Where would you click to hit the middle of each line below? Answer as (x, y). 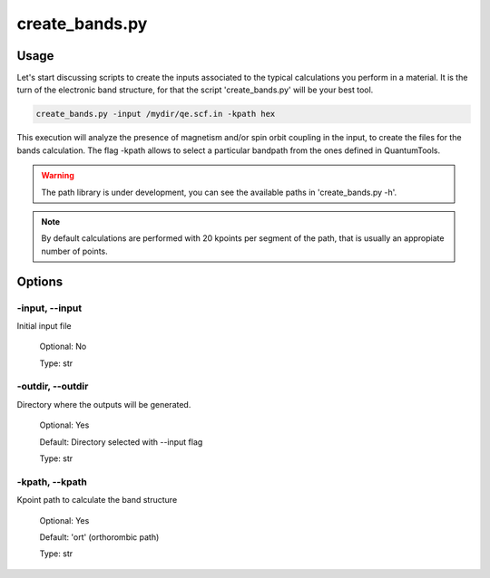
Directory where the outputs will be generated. (104, 404)
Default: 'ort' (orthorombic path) (99, 537)
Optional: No (63, 347)
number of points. (74, 251)
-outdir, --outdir (53, 387)
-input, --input (49, 308)
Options (40, 281)
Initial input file (44, 325)
